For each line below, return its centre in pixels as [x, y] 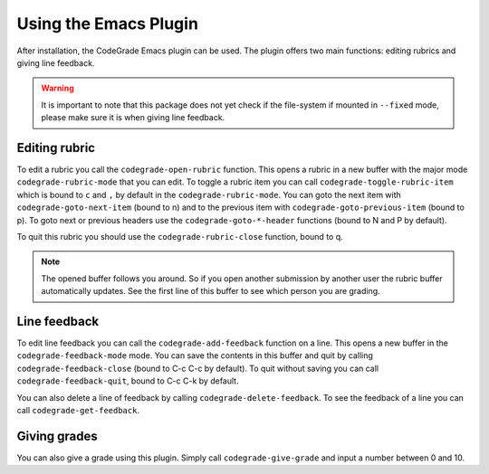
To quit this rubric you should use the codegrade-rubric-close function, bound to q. [180, 236]
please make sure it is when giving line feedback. [133, 118]
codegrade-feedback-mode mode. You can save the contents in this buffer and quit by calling [195, 355]
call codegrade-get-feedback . [78, 410]
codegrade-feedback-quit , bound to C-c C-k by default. [128, 381]
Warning [58, 88]
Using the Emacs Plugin [108, 24]
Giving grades [58, 436]
